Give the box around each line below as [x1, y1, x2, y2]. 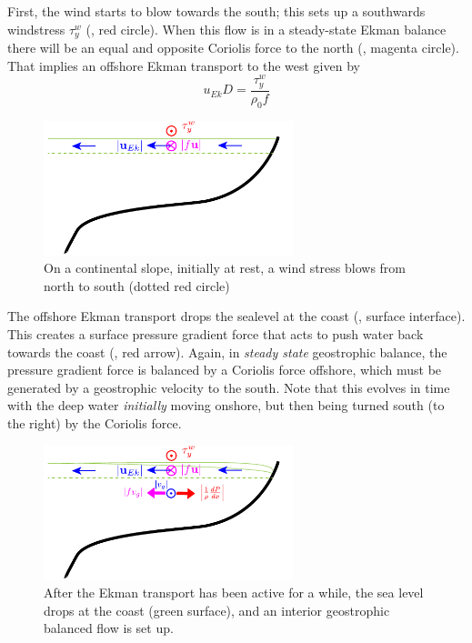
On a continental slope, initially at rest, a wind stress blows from [44, 258, 407, 277]
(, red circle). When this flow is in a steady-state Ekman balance [85, 19, 447, 38]
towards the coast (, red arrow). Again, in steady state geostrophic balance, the [7, 342, 447, 361]
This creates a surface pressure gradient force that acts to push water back [7, 324, 424, 343]
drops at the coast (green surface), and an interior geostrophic [44, 600, 390, 619]
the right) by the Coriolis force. [7, 413, 182, 432]
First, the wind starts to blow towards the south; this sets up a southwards [7, 2, 426, 20]
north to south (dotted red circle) [44, 276, 230, 295]
